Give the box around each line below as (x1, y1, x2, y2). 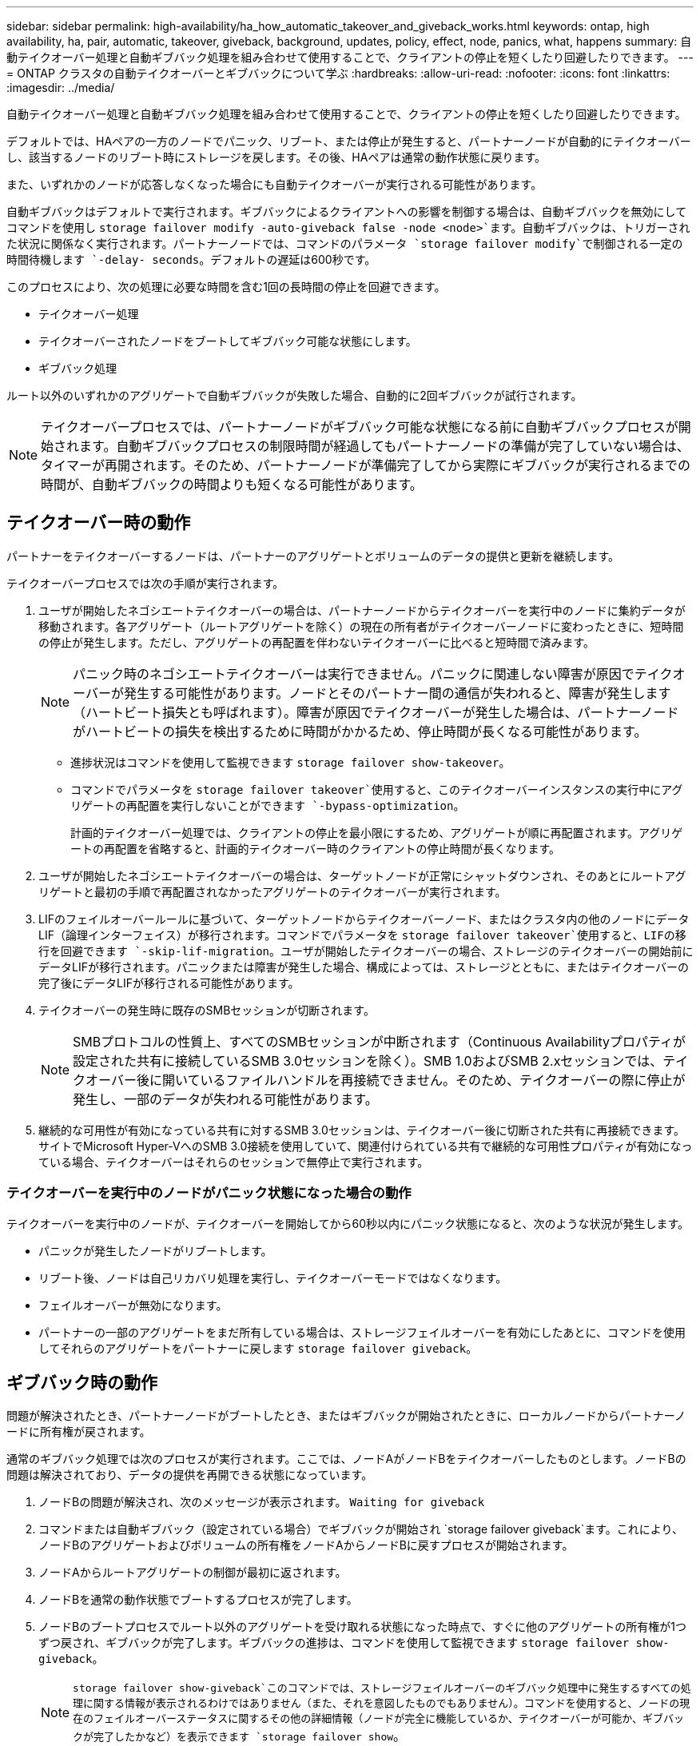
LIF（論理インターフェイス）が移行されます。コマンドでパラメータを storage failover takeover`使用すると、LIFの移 (38, 927, 686, 942)
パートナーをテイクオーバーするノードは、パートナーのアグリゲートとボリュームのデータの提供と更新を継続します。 (6, 548, 620, 563)
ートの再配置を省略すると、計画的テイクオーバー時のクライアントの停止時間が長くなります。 (70, 841, 561, 855)
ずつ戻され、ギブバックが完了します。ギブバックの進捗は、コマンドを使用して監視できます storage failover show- (38, 1636, 670, 1650)
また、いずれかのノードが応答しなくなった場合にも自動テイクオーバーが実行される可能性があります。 (6, 177, 543, 191)
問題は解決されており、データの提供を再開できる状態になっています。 (6, 1468, 373, 1482)
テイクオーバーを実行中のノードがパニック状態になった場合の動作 (6, 1185, 412, 1202)
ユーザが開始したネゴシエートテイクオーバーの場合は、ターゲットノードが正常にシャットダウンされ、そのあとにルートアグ (38, 868, 686, 883)
